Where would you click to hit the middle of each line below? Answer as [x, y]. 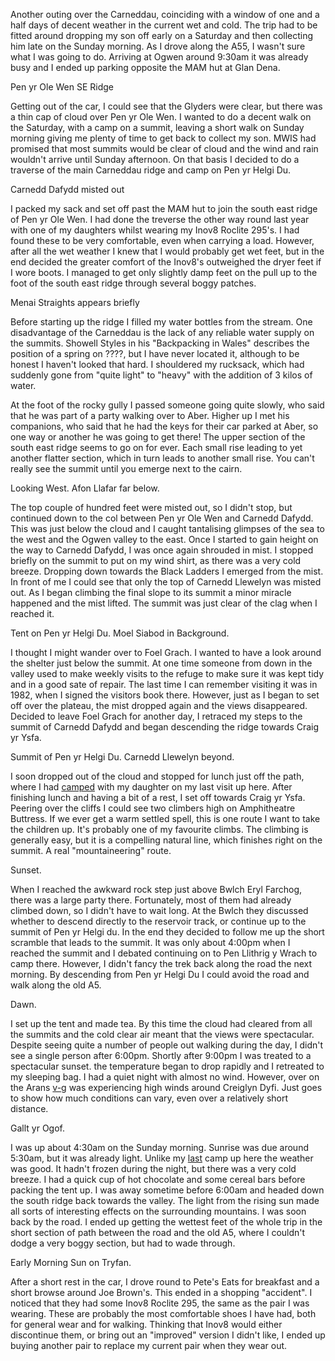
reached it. [32, 613]
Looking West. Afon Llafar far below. [85, 488]
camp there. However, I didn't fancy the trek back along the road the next [161, 963]
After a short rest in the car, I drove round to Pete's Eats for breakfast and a [165, 1282]
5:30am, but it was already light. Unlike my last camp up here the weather [162, 1158]
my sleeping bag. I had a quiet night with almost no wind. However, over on [165, 1077]
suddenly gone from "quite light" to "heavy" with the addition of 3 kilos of [161, 375]
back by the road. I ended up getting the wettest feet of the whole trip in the [166, 1222]
